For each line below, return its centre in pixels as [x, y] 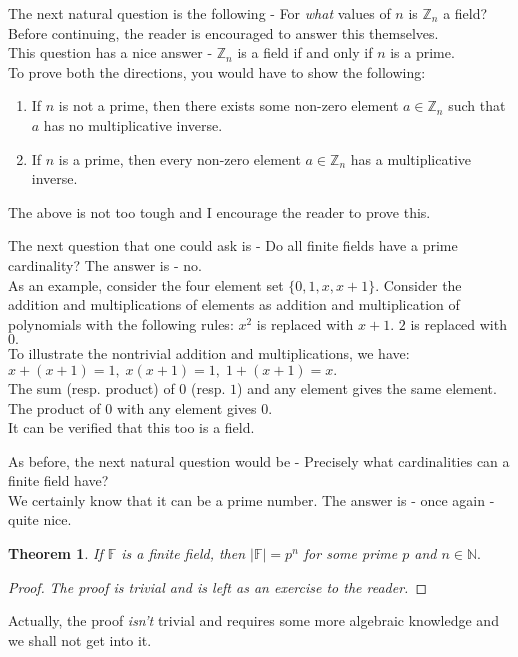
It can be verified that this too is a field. [131, 427]
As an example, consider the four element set [146, 284]
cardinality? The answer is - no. [105, 264]
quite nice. [40, 519]
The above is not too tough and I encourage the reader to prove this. [219, 211]
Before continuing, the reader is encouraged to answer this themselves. [223, 32]
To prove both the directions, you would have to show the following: [217, 71]
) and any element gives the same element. [367, 387]
